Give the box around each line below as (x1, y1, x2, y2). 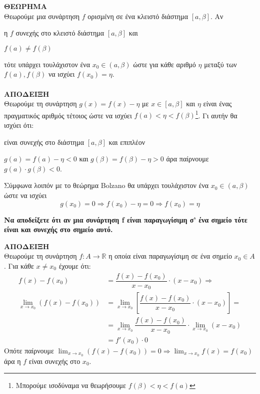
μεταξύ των (204, 59, 237, 69)
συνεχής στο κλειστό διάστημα (15, 28, 104, 38)
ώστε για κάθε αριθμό (133, 59, 196, 69)
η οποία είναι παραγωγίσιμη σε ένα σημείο (108, 251, 232, 261)
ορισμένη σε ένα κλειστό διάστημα (87, 11, 188, 21)
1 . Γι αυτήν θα (195, 108, 237, 120)
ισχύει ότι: (4, 120, 34, 130)
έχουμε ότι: (58, 260, 91, 271)
